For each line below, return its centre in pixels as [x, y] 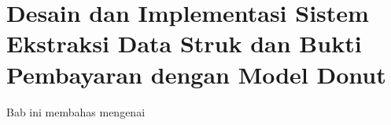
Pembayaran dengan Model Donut [196, 74]
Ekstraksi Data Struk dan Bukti [184, 43]
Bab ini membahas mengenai [76, 111]
